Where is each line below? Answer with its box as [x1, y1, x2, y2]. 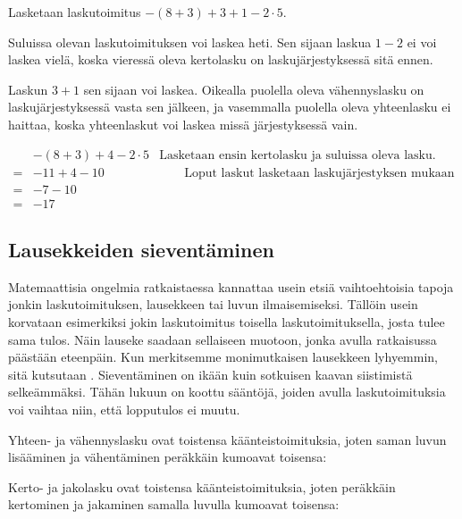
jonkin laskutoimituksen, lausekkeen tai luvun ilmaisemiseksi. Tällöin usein [8, 295, 418, 314]
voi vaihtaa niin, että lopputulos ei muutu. [8, 400, 240, 419]
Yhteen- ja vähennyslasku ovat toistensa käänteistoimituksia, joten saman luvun [8, 430, 447, 448]
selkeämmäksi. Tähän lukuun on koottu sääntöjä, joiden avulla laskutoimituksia [8, 382, 446, 401]
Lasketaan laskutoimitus [8, 3, 141, 21]
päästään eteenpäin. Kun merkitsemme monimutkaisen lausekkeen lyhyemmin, [8, 347, 438, 366]
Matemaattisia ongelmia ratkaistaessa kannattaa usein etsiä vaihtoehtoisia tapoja [8, 277, 454, 296]
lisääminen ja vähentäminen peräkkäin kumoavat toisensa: [8, 448, 327, 466]
